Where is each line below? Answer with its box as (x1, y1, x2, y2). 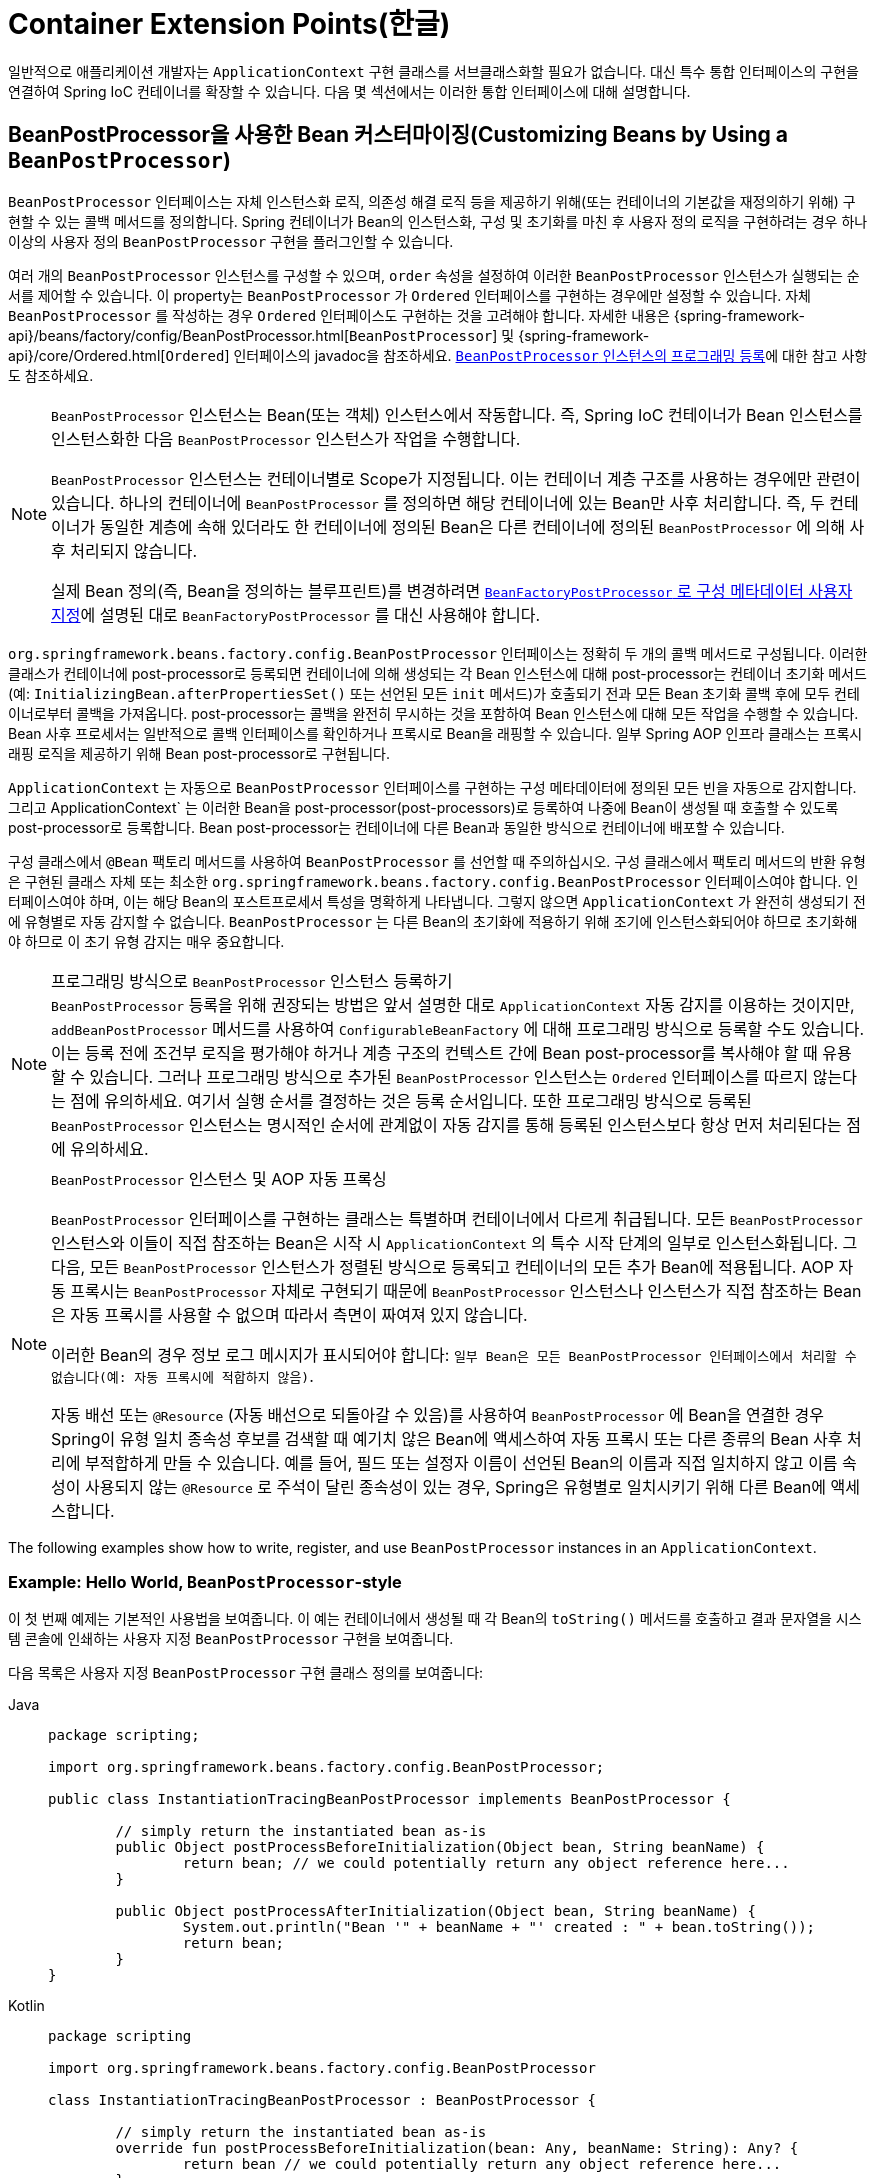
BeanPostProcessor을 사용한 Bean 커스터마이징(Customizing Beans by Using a (8, 122, 788, 148)
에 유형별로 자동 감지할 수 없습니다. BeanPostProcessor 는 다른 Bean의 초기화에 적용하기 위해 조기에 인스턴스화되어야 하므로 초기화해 (8, 912, 858, 930)
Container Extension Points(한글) (8, 7, 451, 41)
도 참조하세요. (8, 366, 94, 384)
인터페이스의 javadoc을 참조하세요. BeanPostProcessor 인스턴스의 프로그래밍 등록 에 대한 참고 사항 (233, 346, 868, 364)
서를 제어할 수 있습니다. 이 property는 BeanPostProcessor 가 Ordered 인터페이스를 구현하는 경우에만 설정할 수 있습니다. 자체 (8, 286, 811, 304)
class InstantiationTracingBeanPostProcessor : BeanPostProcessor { (48, 2092, 596, 2109)
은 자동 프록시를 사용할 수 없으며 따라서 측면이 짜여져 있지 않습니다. (51, 1304, 528, 1325)
